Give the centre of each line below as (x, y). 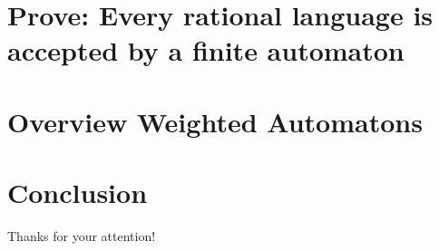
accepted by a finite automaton (206, 50)
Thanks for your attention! (82, 236)
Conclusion (78, 193)
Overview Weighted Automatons (215, 121)
